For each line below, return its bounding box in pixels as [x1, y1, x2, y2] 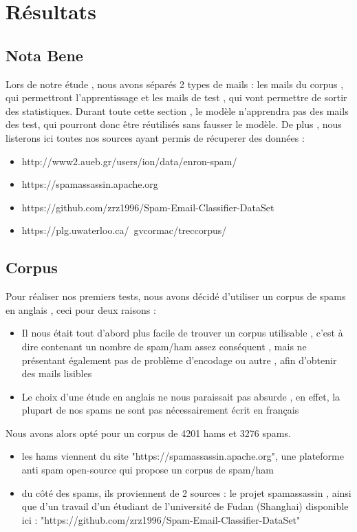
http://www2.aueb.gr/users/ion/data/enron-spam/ [21, 153, 237, 168]
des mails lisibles [21, 366, 92, 381]
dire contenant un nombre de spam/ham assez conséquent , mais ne [21, 339, 307, 353]
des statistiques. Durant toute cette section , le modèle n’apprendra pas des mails [6, 103, 349, 118]
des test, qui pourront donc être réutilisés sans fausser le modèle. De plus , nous [6, 117, 342, 131]
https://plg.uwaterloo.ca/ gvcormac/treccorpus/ [21, 223, 227, 237]
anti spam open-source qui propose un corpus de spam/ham [21, 462, 274, 477]
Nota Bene [6, 44, 83, 65]
